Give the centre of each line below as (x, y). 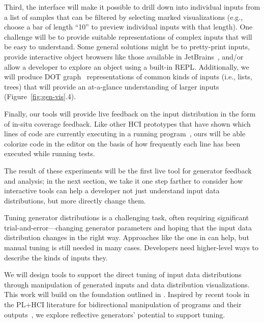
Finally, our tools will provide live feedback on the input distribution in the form (130, 113)
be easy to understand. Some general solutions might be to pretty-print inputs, (127, 47)
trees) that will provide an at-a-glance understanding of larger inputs (112, 86)
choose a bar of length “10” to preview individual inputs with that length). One (128, 27)
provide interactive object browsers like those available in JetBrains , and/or (124, 56)
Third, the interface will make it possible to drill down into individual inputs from (132, 7)
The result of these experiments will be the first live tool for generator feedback (128, 170)
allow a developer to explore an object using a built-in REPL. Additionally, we (127, 66)
